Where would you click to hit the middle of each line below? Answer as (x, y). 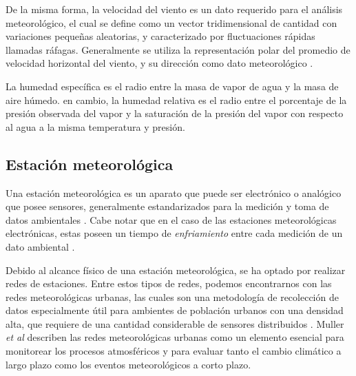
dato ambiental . (40, 246)
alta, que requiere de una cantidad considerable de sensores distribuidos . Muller (175, 323)
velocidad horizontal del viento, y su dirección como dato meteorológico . (159, 63)
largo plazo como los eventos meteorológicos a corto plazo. (128, 364)
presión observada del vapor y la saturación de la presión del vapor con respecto (175, 113)
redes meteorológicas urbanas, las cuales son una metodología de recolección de (172, 296)
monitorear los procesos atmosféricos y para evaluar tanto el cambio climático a (174, 351)
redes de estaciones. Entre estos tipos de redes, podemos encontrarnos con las (169, 283)
